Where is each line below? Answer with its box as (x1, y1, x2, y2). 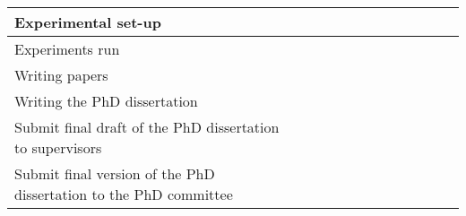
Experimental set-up (14, 12, 161, 32)
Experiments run (14, 39, 120, 59)
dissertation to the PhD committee (14, 184, 233, 204)
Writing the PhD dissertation (14, 91, 198, 111)
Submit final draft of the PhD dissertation (14, 117, 280, 137)
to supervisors (14, 137, 102, 158)
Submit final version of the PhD (14, 163, 215, 184)
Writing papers (14, 65, 108, 85)
